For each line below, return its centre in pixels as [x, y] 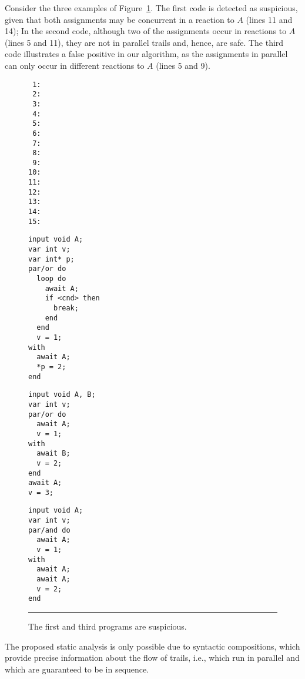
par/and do [49, 530]
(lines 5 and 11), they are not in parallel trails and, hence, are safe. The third [144, 42]
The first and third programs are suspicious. [108, 626]
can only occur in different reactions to [75, 65]
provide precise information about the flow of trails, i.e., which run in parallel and [152, 658]
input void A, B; [62, 395]
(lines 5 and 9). [183, 65]
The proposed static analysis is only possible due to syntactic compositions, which [152, 646]
